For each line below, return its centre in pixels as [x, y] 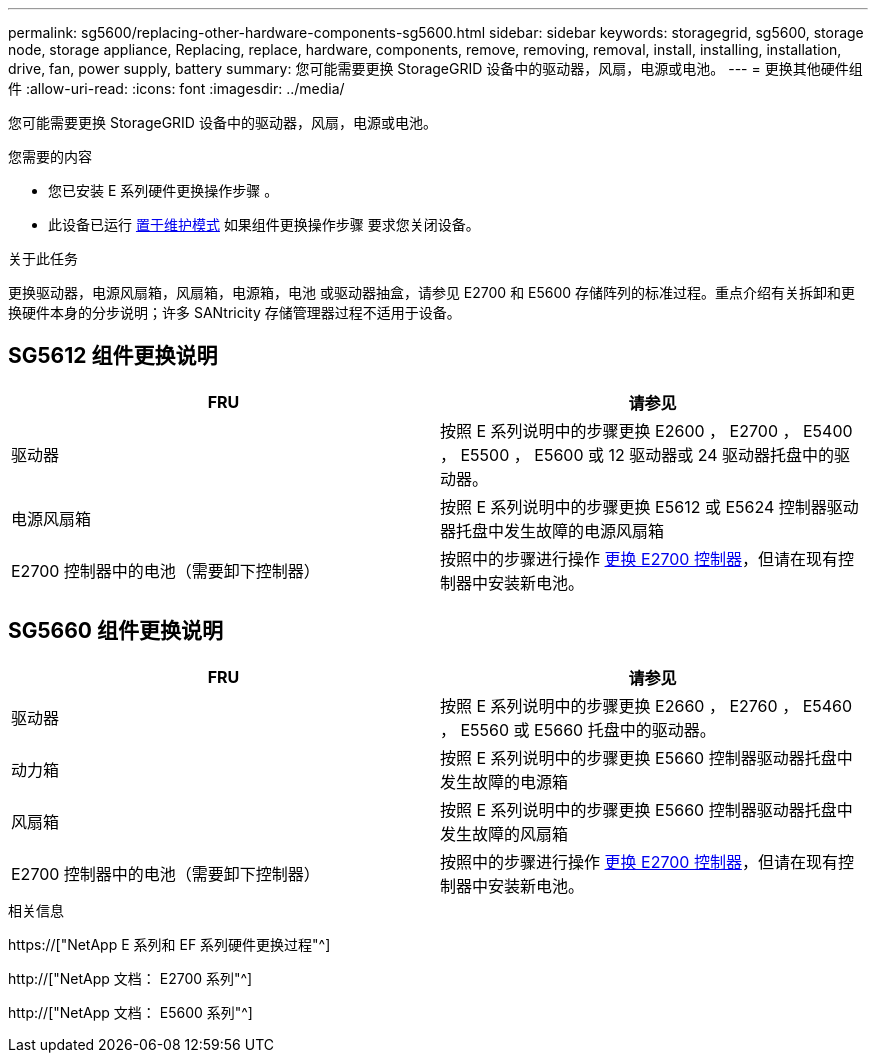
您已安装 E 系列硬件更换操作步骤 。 [163, 190]
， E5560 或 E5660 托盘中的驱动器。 [578, 729]
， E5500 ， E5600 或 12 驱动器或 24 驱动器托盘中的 [637, 454]
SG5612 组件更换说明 [113, 356]
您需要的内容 [50, 156]
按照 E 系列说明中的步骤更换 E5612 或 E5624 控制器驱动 [649, 506]
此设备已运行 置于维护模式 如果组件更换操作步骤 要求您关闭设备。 [264, 224]
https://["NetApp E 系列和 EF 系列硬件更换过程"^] [169, 944]
